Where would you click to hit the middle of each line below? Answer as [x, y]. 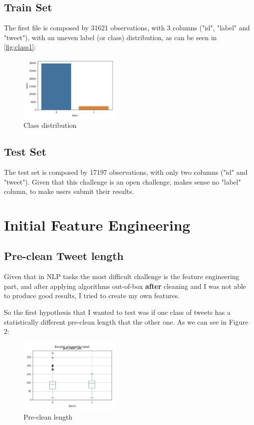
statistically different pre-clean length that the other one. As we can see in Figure [126, 321]
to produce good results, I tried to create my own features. [92, 295]
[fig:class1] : [20, 47]
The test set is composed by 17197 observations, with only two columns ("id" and [126, 172]
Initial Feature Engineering [97, 224]
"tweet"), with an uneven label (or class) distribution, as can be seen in [110, 37]
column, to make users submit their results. [69, 191]
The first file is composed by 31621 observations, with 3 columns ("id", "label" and [127, 28]
